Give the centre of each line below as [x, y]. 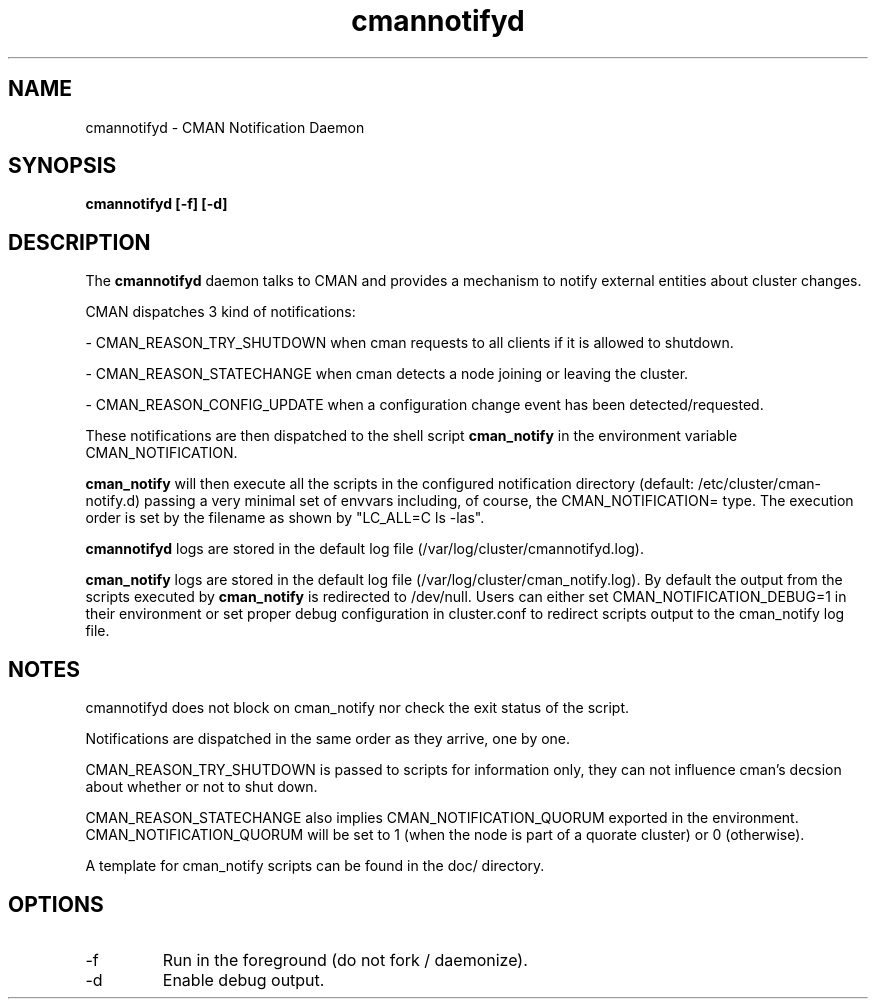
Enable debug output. [243, 979]
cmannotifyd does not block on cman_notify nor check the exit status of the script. [357, 708]
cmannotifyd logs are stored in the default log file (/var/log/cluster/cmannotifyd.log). [364, 549]
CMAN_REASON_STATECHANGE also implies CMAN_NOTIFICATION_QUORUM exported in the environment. [442, 818]
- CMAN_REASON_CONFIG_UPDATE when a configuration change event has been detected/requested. [424, 405]
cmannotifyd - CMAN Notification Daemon [225, 127]
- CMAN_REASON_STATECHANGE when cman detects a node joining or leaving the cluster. [387, 374]
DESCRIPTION [79, 242]
